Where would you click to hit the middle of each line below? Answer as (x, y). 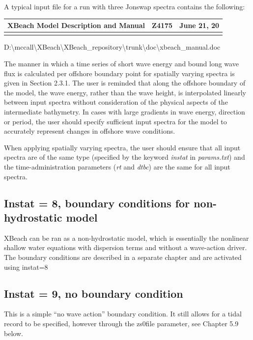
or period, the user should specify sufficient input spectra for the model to (115, 121)
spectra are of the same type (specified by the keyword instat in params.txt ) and (125, 157)
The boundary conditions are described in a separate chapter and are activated (123, 257)
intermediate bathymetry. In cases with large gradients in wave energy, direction (125, 112)
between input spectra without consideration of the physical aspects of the (116, 102)
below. (14, 333)
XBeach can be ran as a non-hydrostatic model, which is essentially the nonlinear (126, 238)
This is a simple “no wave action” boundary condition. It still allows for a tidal (123, 314)
